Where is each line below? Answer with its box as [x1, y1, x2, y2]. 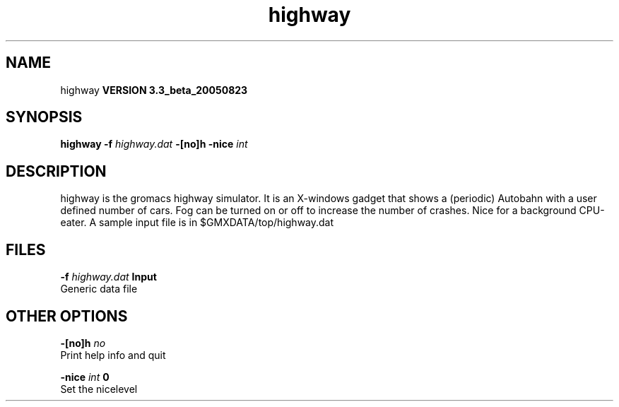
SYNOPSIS [6, 108, 83, 126]
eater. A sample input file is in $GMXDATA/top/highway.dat [60, 216, 334, 229]
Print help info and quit [60, 348, 166, 361]
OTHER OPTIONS [6, 307, 128, 325]
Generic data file [60, 283, 138, 295]
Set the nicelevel [60, 382, 138, 395]
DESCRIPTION [6, 162, 107, 180]
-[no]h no [60, 336, 106, 349]
